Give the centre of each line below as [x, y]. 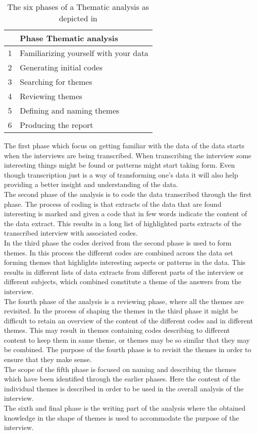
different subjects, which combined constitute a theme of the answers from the [123, 281]
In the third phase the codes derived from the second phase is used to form [118, 242]
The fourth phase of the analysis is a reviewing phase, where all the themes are [124, 301]
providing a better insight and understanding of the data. [91, 184]
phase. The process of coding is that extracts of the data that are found [113, 204]
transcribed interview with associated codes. [71, 233]
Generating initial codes [61, 67]
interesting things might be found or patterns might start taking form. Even [120, 165]
